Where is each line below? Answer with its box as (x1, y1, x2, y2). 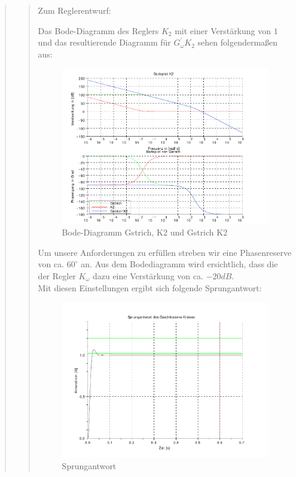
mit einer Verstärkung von (175, 24, 271, 37)
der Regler (38, 270, 76, 282)
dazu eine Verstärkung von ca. (92, 270, 203, 282)
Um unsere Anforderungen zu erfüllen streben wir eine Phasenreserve (38, 246, 292, 258)
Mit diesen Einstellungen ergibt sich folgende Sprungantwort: (38, 281, 262, 294)
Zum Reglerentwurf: (38, 4, 111, 16)
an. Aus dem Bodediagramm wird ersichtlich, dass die (81, 258, 278, 270)
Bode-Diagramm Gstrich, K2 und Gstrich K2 (62, 226, 228, 238)
